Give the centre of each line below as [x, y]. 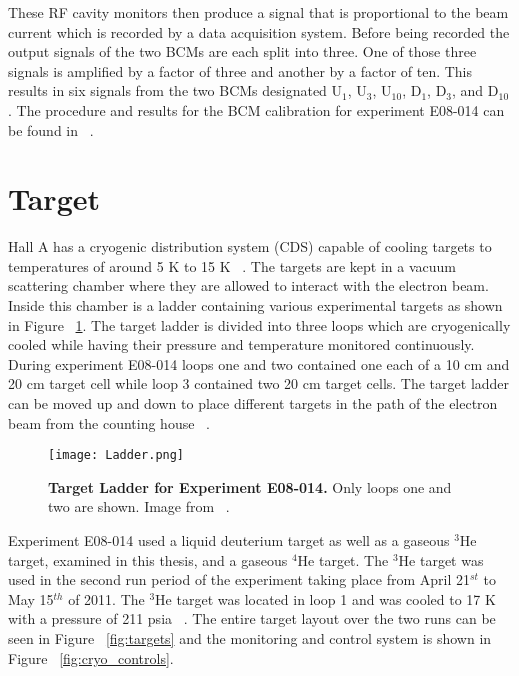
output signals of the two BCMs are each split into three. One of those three [242, 51]
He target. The [343, 559]
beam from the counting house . [109, 422]
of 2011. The [106, 598]
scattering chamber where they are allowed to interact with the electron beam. [248, 285]
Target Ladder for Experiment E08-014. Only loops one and [250, 486]
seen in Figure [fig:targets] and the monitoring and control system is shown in [250, 638]
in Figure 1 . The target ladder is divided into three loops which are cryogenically [259, 324]
